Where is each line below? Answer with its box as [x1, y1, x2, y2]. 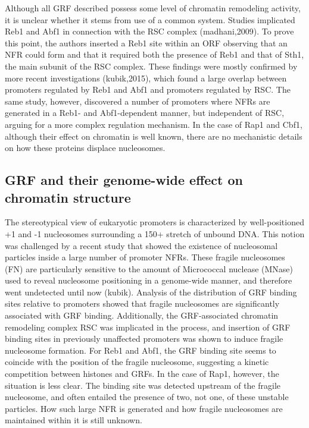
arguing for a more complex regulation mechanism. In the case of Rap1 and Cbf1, [5, 118, 302, 130]
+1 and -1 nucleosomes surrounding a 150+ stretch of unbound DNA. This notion [5, 227, 305, 240]
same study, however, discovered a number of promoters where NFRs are [5, 95, 270, 107]
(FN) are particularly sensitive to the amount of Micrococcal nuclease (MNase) [5, 262, 294, 275]
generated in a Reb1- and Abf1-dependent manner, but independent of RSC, [5, 106, 285, 119]
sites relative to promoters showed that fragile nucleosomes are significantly [5, 297, 280, 310]
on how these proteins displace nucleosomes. [5, 141, 166, 154]
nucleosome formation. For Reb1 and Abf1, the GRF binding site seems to [5, 344, 276, 356]
